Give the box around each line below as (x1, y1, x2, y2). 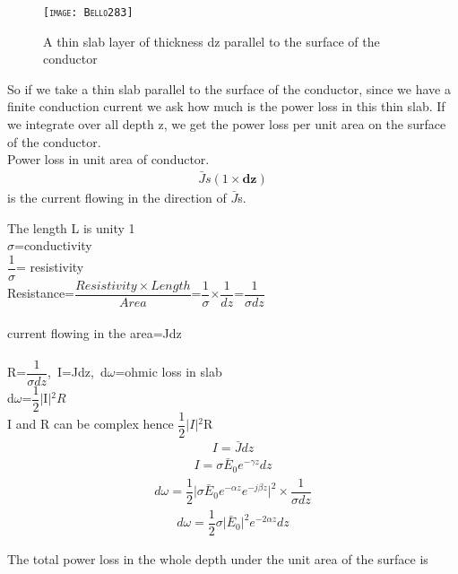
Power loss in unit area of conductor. (7, 150, 210, 169)
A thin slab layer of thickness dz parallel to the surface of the (43, 31, 380, 50)
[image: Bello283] (43, 6, 134, 19)
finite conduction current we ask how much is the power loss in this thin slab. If (7, 97, 445, 116)
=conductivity (14, 236, 92, 255)
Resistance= (7, 283, 74, 302)
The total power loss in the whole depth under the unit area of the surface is (7, 550, 428, 569)
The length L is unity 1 (7, 218, 135, 237)
